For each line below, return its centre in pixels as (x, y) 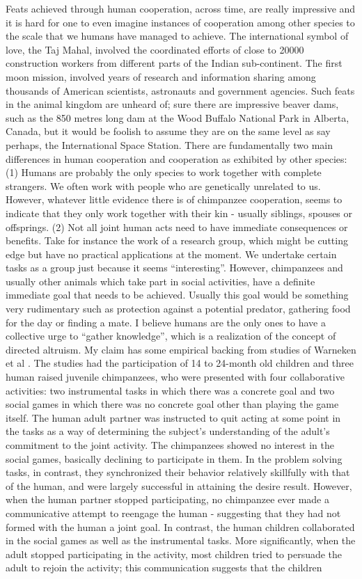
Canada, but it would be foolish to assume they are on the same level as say (168, 131)
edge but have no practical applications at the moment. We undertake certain (171, 254)
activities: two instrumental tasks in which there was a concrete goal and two (170, 390)
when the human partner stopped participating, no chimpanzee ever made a (167, 499)
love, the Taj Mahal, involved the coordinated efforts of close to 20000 (155, 49)
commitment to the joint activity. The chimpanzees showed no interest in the (170, 445)
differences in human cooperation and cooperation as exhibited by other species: (176, 158)
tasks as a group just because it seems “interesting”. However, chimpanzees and (174, 268)
